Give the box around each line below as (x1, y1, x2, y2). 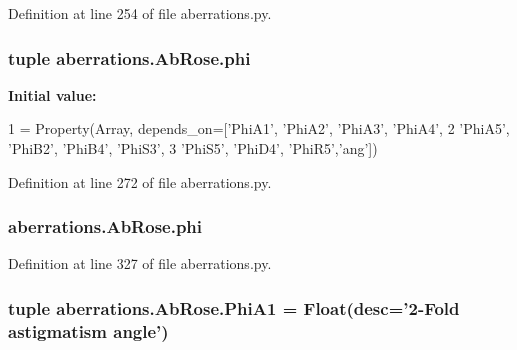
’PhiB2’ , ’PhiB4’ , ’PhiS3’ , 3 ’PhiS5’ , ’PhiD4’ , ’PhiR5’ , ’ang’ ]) (8, 138, 378, 158)
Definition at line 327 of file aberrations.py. (8, 253, 272, 274)
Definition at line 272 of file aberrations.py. (8, 171, 272, 192)
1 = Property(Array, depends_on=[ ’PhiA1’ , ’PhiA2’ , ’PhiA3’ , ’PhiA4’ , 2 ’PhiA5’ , (8, 118, 510, 139)
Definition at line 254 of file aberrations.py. (8, 3, 272, 23)
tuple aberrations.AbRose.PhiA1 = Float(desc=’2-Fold (8, 295, 460, 320)
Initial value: (8, 84, 97, 105)
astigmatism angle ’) (8, 318, 169, 343)
